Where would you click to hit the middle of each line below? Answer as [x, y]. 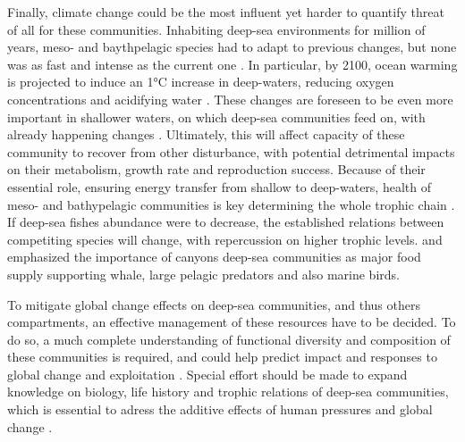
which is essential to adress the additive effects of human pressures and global [220, 409]
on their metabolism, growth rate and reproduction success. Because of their [216, 169]
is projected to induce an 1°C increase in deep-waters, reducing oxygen [201, 82]
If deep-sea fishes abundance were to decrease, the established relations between [226, 222]
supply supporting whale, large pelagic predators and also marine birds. [203, 274]
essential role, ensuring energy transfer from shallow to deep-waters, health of [219, 186]
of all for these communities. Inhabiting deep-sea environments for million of [216, 29]
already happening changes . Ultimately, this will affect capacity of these [206, 134]
